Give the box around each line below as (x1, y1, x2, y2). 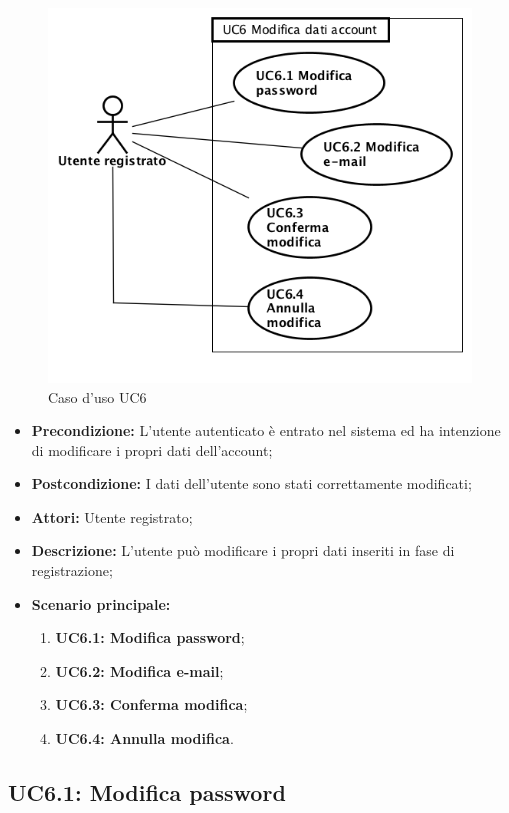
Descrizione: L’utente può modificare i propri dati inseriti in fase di (31, 540, 455, 561)
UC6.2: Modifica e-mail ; (55, 660, 224, 681)
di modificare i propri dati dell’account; (31, 439, 273, 460)
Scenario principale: (31, 593, 171, 614)
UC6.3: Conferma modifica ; (55, 694, 248, 715)
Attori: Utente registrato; (31, 506, 193, 527)
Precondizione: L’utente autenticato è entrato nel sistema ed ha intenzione (31, 420, 501, 441)
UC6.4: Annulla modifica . (55, 728, 234, 749)
